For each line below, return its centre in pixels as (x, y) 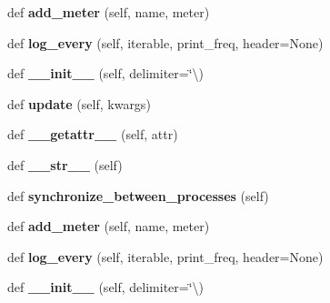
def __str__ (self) (65, 164)
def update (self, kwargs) (79, 103)
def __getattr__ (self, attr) (93, 134)
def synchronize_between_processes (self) (138, 195)
